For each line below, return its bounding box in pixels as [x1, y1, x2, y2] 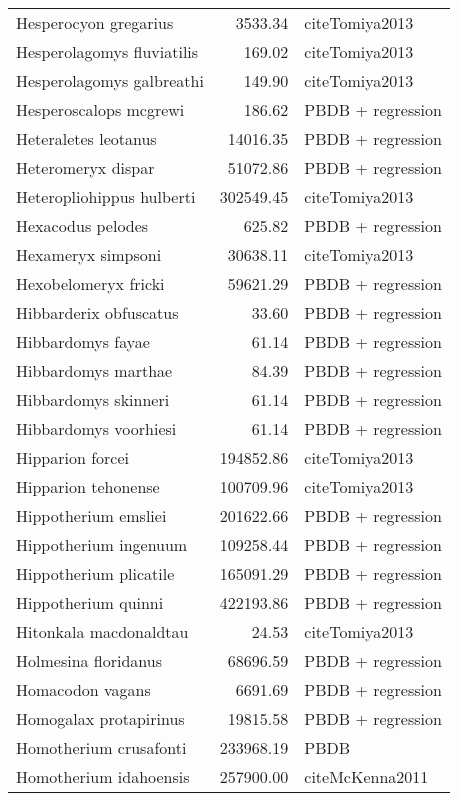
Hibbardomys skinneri [16, 388, 170, 411]
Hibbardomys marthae [16, 359, 173, 382]
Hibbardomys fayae [16, 330, 150, 353]
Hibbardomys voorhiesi [16, 417, 177, 440]
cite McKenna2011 [304, 765, 429, 788]
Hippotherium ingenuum [16, 533, 188, 556]
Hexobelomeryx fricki [16, 272, 165, 295]
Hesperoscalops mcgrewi [16, 98, 185, 121]
